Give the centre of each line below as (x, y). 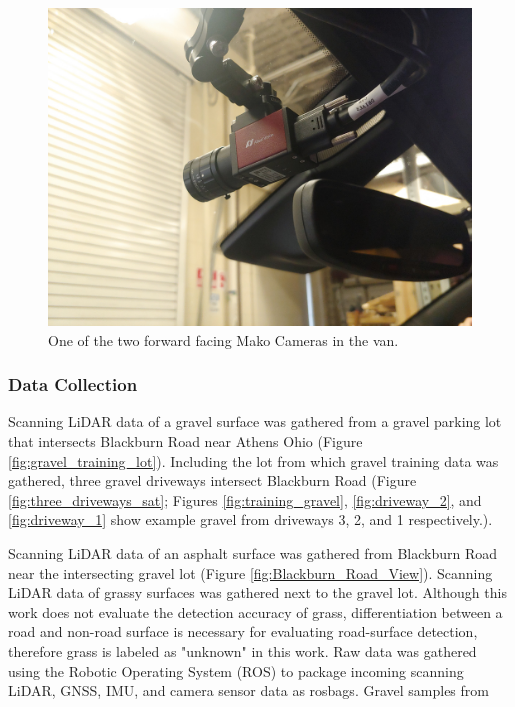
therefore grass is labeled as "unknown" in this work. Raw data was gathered (242, 650)
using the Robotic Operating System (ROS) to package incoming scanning (236, 670)
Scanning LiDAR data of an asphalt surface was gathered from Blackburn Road (253, 552)
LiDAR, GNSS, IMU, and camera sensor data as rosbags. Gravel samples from (248, 690)
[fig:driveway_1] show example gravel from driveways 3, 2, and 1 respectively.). (250, 519)
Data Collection (73, 384)
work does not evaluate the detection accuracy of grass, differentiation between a (255, 611)
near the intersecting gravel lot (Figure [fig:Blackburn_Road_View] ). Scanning (250, 572)
